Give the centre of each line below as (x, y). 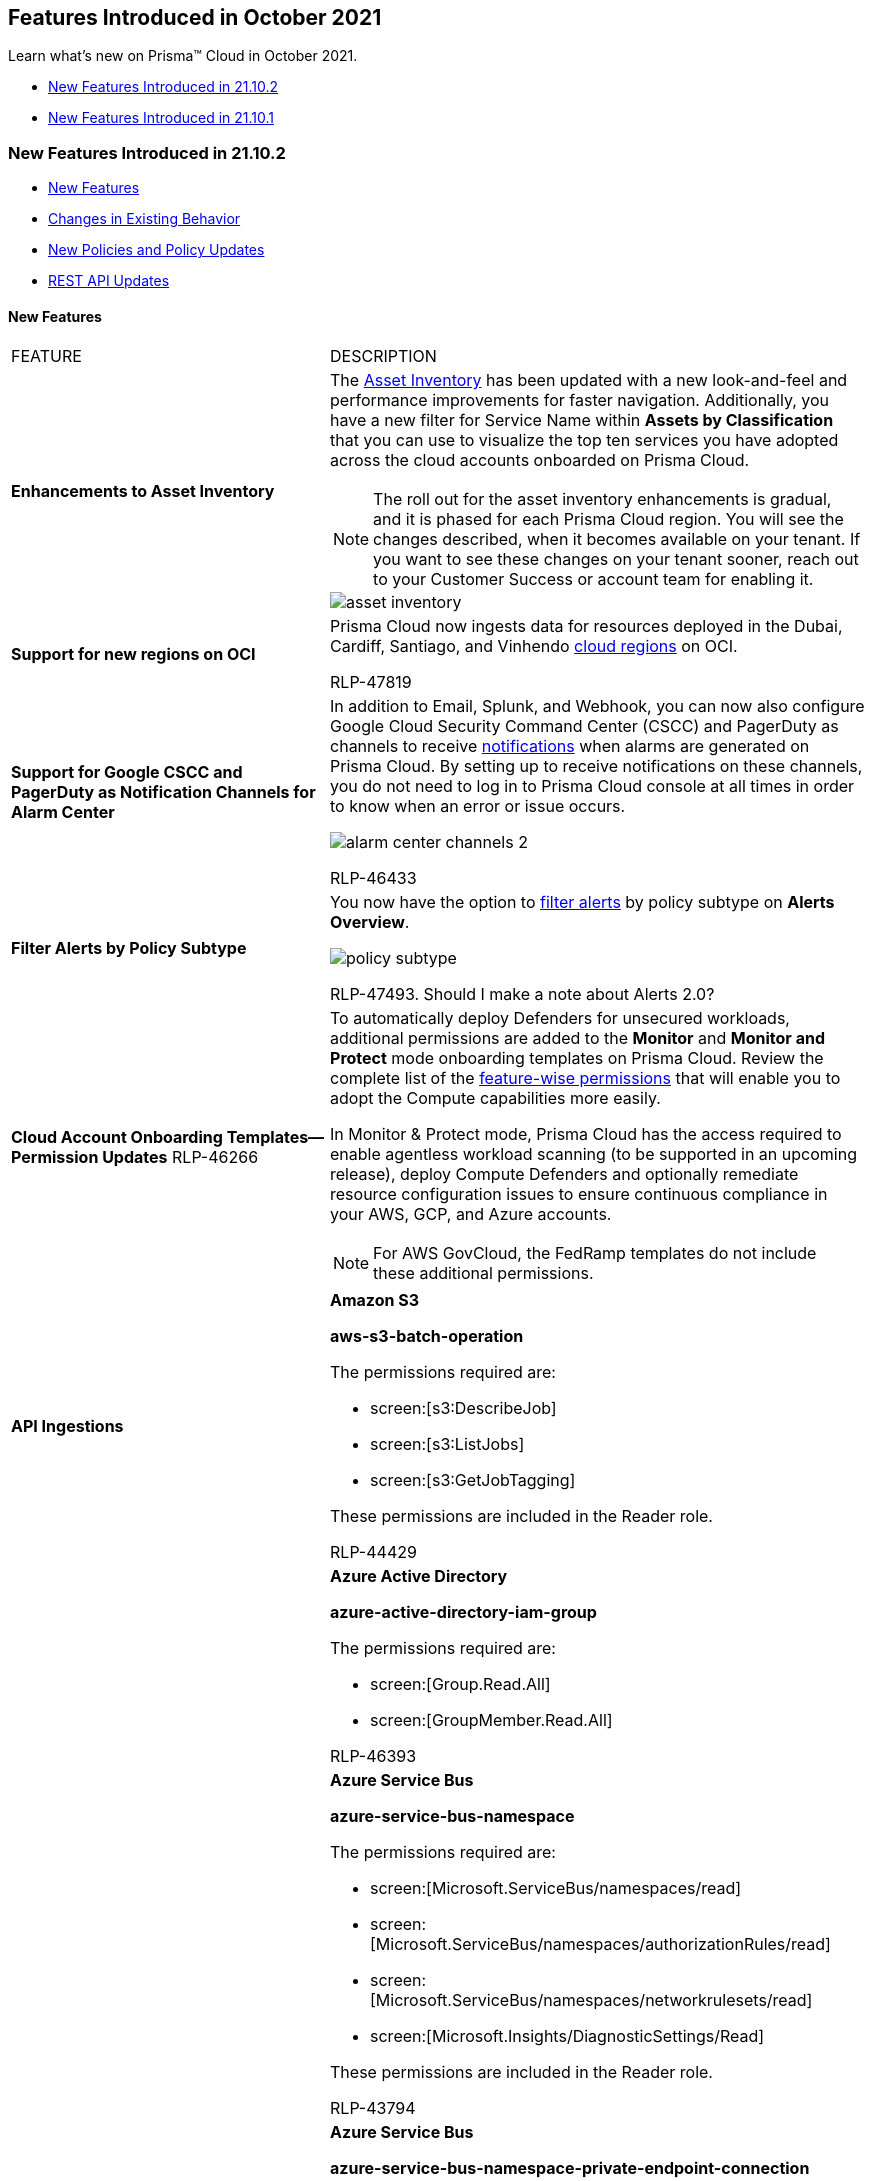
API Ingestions (67, 1426)
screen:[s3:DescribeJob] (463, 1408)
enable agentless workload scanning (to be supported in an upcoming (593, 1154)
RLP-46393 (373, 1756)
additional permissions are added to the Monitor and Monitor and (577, 1038)
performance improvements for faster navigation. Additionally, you (580, 400)
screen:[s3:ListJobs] (447, 1444)
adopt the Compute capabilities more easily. (495, 1098)
